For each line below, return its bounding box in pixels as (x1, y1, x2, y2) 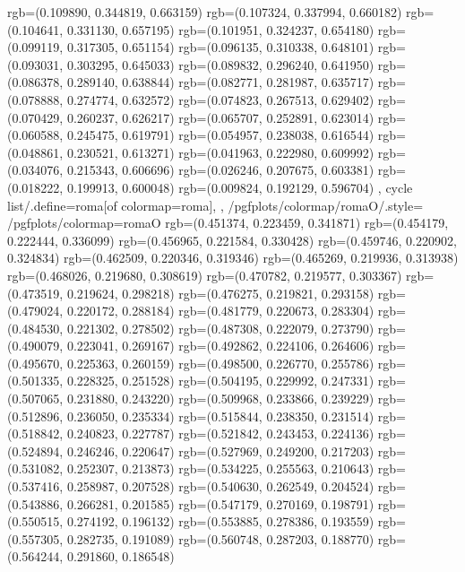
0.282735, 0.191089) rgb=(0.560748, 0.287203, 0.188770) (66, 529, 375, 548)
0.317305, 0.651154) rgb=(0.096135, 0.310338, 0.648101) (66, 38, 375, 56)
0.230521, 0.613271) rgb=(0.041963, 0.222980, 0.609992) (66, 143, 375, 161)
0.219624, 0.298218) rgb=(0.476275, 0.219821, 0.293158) (66, 283, 375, 302)
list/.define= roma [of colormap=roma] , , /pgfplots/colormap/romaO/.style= (7, 195, 424, 214)
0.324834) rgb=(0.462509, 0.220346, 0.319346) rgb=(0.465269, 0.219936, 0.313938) (7, 248, 459, 267)
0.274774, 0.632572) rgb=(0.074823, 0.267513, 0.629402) (66, 90, 375, 108)
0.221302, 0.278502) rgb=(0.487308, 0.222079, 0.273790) (66, 318, 375, 337)
